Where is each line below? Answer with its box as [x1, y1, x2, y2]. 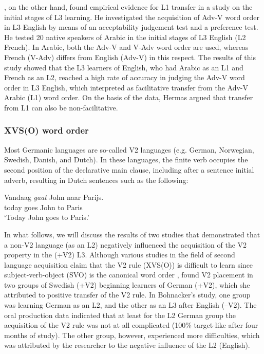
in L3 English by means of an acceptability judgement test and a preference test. [4, 22, 258, 32]
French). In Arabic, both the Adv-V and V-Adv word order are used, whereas [4, 42, 249, 52]
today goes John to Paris [4, 201, 83, 212]
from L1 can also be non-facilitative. [4, 102, 118, 113]
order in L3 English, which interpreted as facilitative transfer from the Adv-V [4, 82, 248, 92]
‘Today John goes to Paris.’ [4, 212, 89, 222]
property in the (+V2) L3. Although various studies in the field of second [4, 249, 235, 260]
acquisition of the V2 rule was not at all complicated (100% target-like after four [4, 320, 258, 330]
